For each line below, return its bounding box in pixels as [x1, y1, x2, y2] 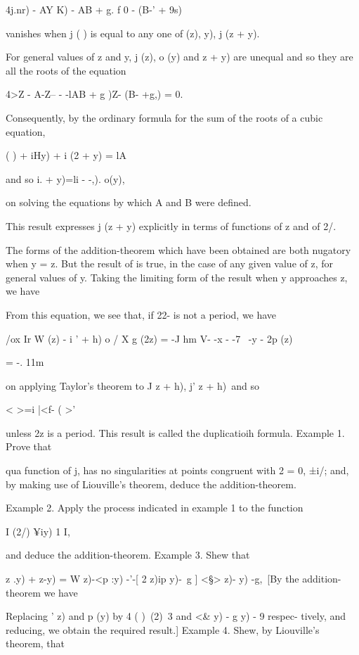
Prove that [6, 439, 52, 454]
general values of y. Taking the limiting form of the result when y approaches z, [6, 269, 348, 284]
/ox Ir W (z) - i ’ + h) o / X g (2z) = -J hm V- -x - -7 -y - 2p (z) [6, 331, 293, 345]
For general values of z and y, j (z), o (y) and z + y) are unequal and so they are [6, 49, 353, 64]
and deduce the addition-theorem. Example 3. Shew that [6, 547, 250, 562]
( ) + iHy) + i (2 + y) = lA [6, 148, 126, 163]
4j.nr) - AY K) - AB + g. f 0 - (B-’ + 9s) [6, 2, 182, 16]
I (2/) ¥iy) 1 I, [6, 523, 70, 538]
